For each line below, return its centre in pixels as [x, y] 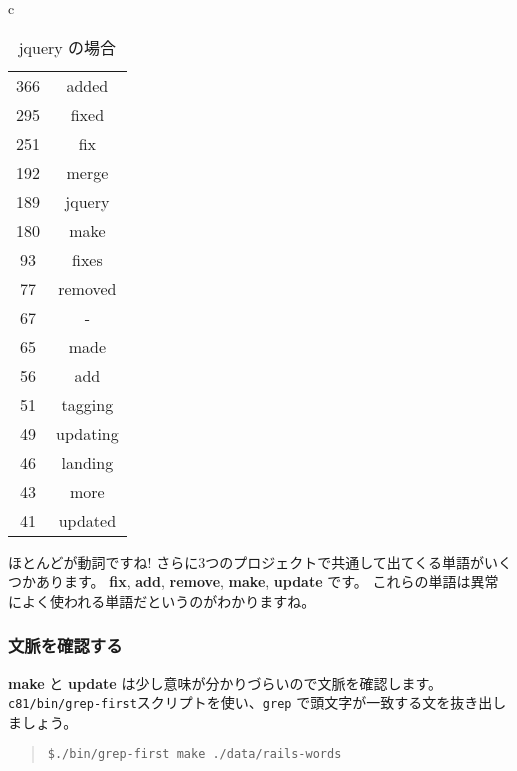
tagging [87, 404]
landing [87, 462]
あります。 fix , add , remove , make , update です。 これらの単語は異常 [267, 581]
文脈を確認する [65, 645]
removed [87, 288]
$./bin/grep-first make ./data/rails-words [194, 754]
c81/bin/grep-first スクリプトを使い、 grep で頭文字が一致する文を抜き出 [250, 702]
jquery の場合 [67, 47]
